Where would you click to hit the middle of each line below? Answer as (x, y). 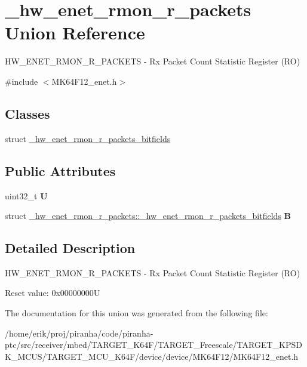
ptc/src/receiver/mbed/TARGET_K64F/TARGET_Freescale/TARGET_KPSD (153, 345)
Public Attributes (60, 170)
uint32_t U (26, 195)
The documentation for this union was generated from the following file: (136, 313)
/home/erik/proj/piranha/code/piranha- (79, 333)
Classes (27, 113)
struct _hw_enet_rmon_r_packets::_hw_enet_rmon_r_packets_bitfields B (148, 216)
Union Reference (75, 33)
